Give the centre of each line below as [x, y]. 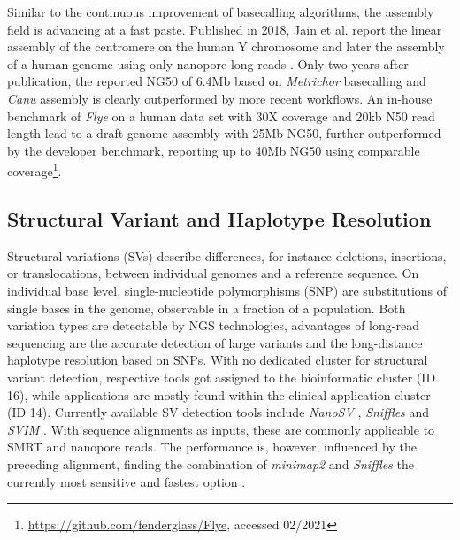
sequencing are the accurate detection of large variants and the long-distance [215, 342]
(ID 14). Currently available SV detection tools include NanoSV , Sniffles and [218, 412]
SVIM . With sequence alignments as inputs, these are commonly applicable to [221, 429]
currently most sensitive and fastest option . [126, 481]
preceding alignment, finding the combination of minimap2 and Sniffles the [211, 463]
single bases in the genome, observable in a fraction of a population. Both [207, 308]
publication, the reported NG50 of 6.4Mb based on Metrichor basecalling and [217, 81]
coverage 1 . [34, 170]
